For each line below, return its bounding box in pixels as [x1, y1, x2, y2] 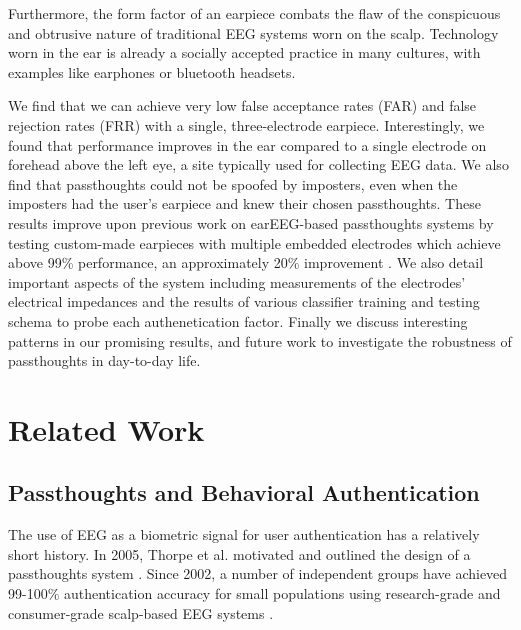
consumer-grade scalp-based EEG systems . [8, 602, 274, 623]
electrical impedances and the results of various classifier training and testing [8, 291, 480, 312]
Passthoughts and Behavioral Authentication [8, 477, 480, 508]
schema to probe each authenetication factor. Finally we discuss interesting [8, 310, 468, 331]
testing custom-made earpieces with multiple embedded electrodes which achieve [8, 232, 501, 253]
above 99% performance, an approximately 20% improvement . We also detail [8, 252, 484, 273]
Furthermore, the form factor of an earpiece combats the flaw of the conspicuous [8, 3, 501, 23]
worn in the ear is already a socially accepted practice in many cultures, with [8, 42, 481, 63]
